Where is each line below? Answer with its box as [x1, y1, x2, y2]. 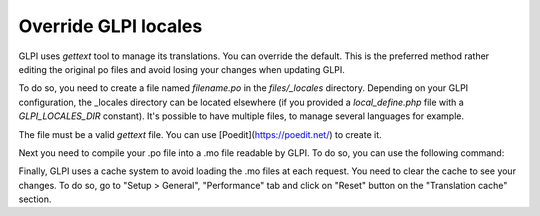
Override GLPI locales [18, 15, 203, 37]
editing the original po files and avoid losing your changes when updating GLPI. [18, 63, 345, 75]
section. [18, 193, 52, 205]
